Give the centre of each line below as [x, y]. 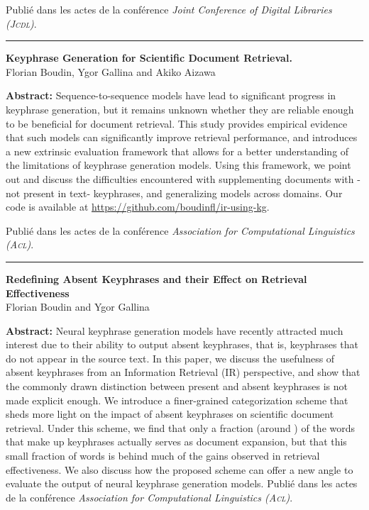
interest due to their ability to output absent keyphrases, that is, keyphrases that [182, 344]
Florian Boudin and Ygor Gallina [78, 307]
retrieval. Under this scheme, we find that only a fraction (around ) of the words [181, 427]
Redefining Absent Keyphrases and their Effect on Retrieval [156, 278]
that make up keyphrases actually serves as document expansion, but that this [176, 442]
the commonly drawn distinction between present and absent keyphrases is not [177, 386]
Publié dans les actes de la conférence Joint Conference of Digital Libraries [169, 9]
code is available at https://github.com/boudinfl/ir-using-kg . [138, 207]
